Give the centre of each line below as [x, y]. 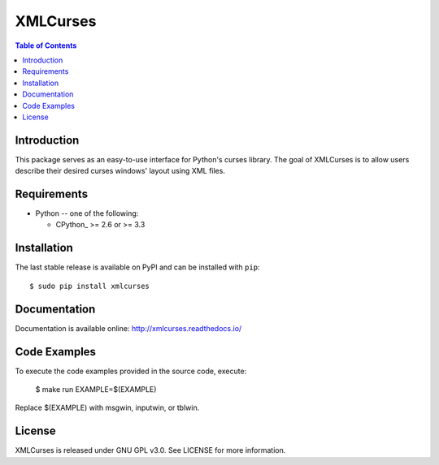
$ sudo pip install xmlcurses [90, 286]
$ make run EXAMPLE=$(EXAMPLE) [96, 389]
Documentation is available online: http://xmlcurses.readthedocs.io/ [128, 328]
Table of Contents [46, 45]
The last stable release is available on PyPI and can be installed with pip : [137, 267]
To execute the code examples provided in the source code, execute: [131, 371]
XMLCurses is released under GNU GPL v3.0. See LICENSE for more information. [150, 450]
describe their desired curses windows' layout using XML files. [120, 171]
